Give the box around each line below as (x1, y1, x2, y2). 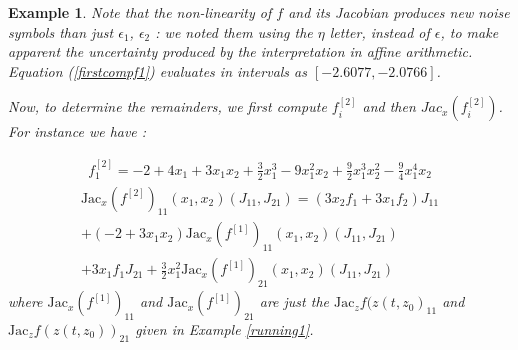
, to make (440, 21, 499, 42)
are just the (259, 291, 329, 312)
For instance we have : (8, 121, 147, 142)
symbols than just (8, 21, 114, 42)
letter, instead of (329, 21, 430, 42)
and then (362, 96, 416, 117)
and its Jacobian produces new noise (288, 2, 510, 22)
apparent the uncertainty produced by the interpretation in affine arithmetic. (8, 41, 473, 62)
